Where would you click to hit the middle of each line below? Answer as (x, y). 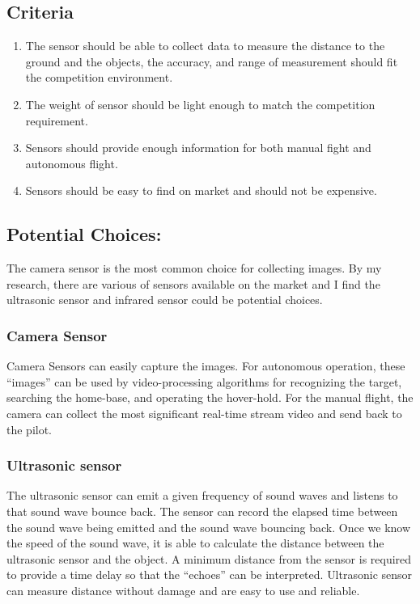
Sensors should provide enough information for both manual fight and (198, 148)
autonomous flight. (72, 163)
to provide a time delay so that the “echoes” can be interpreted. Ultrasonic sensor (210, 574)
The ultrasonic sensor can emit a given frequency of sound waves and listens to (202, 495)
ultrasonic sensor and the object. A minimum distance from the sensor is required (209, 558)
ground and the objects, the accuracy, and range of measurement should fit (212, 61)
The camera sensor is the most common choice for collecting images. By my (194, 268)
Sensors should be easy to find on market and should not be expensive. (201, 190)
